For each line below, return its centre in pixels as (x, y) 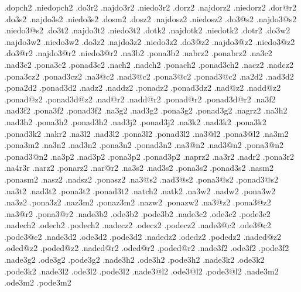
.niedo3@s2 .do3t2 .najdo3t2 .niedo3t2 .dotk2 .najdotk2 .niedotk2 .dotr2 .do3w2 (147, 30)
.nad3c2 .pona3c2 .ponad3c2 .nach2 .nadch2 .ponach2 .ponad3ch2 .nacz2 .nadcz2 (149, 64)
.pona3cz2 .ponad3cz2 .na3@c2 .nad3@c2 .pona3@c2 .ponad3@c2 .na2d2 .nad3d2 (149, 76)
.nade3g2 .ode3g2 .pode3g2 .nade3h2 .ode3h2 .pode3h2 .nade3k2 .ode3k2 (134, 260)
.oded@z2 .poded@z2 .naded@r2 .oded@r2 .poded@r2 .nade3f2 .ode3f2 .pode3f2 (147, 248)
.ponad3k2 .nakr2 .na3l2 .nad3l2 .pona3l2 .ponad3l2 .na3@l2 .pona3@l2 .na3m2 (146, 133)
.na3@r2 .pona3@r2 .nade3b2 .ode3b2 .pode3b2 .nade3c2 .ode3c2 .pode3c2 (137, 213)
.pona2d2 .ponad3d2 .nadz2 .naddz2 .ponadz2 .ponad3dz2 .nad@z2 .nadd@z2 (143, 87)
